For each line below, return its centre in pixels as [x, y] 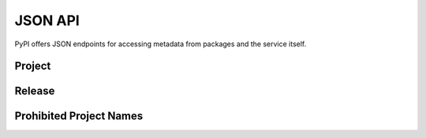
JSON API [47, 20]
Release [35, 91]
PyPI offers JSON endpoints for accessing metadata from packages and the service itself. [161, 44]
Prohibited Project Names [79, 116]
